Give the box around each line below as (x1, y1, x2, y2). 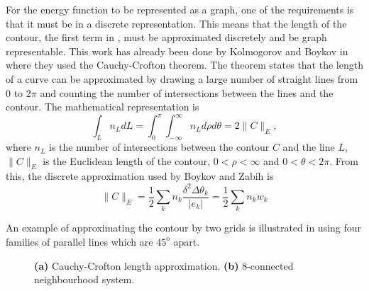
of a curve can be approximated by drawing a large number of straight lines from (6, 71, 358, 86)
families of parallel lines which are (6, 234, 153, 249)
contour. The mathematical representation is (6, 99, 199, 114)
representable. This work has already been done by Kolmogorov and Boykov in (6, 43, 348, 58)
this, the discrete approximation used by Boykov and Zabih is (6, 169, 274, 183)
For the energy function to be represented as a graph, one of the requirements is (6, 2, 354, 16)
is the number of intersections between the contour (49, 139, 270, 154)
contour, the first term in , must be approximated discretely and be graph (6, 30, 327, 45)
